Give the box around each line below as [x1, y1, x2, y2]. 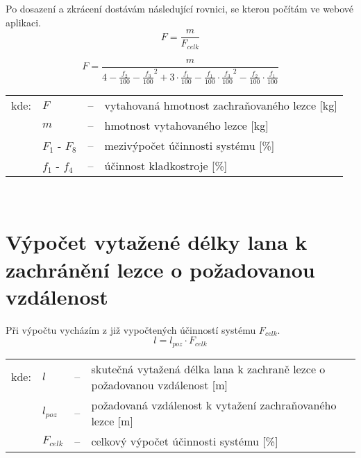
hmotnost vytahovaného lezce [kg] [104, 117, 269, 133]
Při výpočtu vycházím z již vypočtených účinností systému [6, 322, 256, 337]
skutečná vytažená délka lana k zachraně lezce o [91, 360, 326, 377]
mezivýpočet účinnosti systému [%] [104, 137, 275, 153]
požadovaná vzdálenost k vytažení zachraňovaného [91, 396, 337, 413]
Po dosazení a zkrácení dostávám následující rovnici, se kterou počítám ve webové [6, 1, 354, 15]
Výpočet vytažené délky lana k [6, 228, 308, 256]
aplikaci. [6, 15, 41, 29]
